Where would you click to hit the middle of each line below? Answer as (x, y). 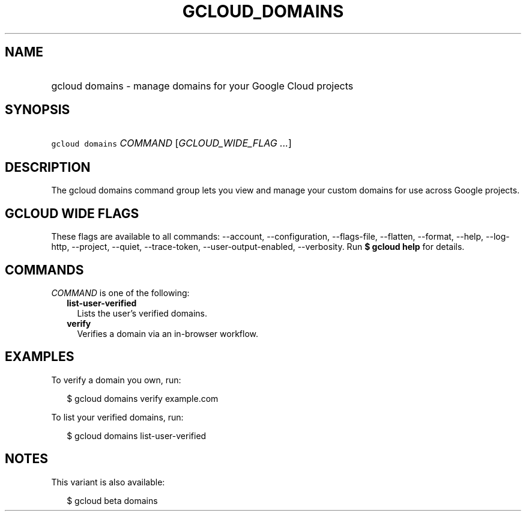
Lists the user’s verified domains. (142, 313)
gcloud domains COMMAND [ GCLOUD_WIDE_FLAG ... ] (171, 143)
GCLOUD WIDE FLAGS (72, 213)
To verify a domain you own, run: (116, 380)
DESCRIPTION (48, 167)
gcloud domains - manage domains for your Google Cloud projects (202, 86)
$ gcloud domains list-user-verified (137, 436)
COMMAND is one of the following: (120, 293)
